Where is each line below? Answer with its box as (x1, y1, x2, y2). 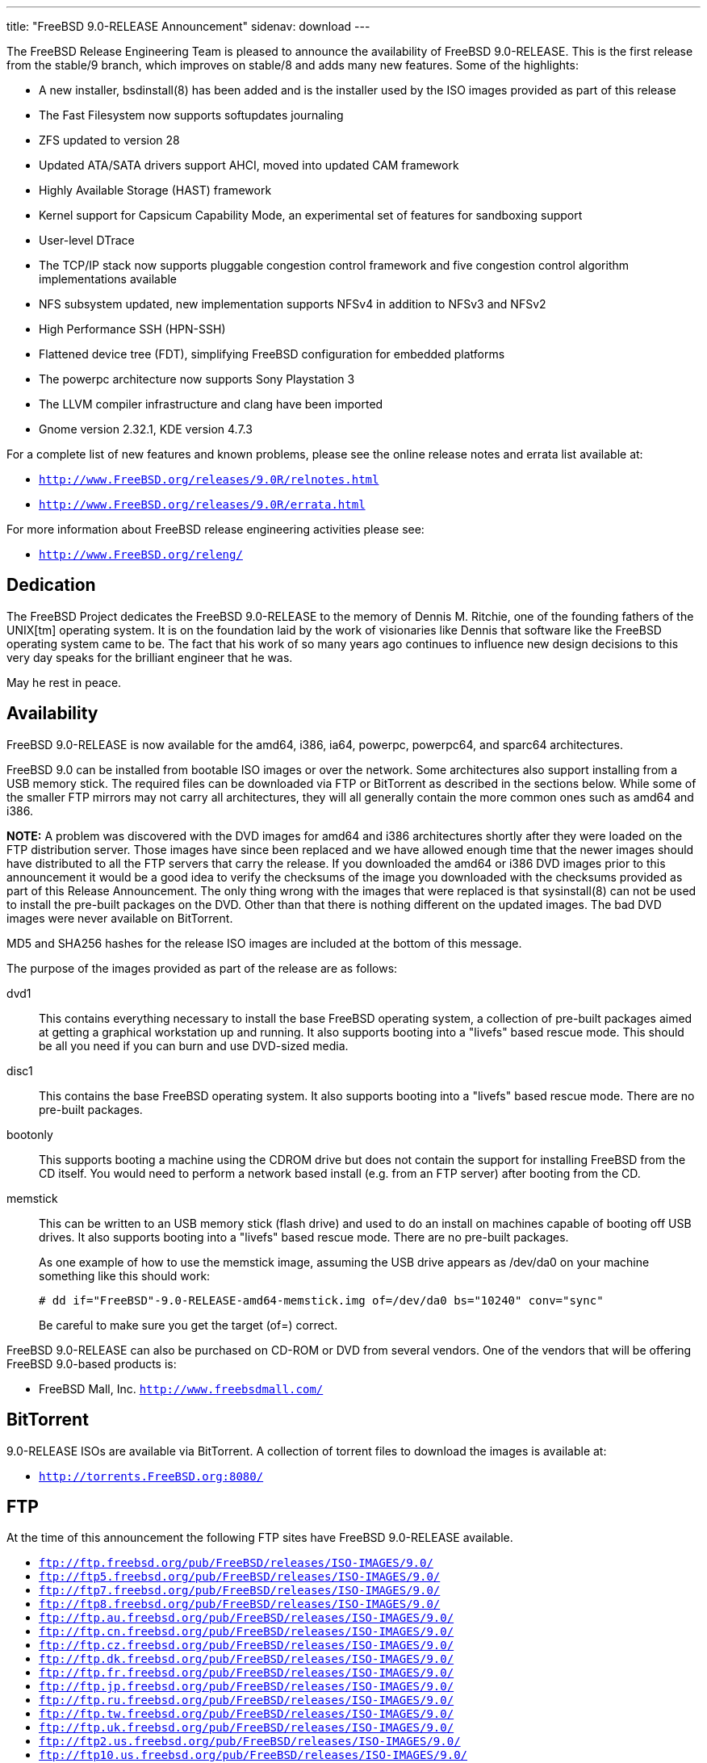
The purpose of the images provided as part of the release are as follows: (6, 961, 398, 975)
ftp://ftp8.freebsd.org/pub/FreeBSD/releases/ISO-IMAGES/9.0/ (39, 1598, 441, 1611)
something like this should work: (39, 1268, 211, 1283)
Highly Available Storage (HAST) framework (39, 183, 272, 197)
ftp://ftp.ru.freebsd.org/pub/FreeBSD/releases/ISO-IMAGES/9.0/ (39, 1694, 454, 1707)
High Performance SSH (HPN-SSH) (39, 322, 226, 336)
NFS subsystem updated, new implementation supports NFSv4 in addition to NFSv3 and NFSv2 (39, 297, 546, 311)
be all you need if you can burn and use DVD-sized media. (39, 1038, 349, 1053)
